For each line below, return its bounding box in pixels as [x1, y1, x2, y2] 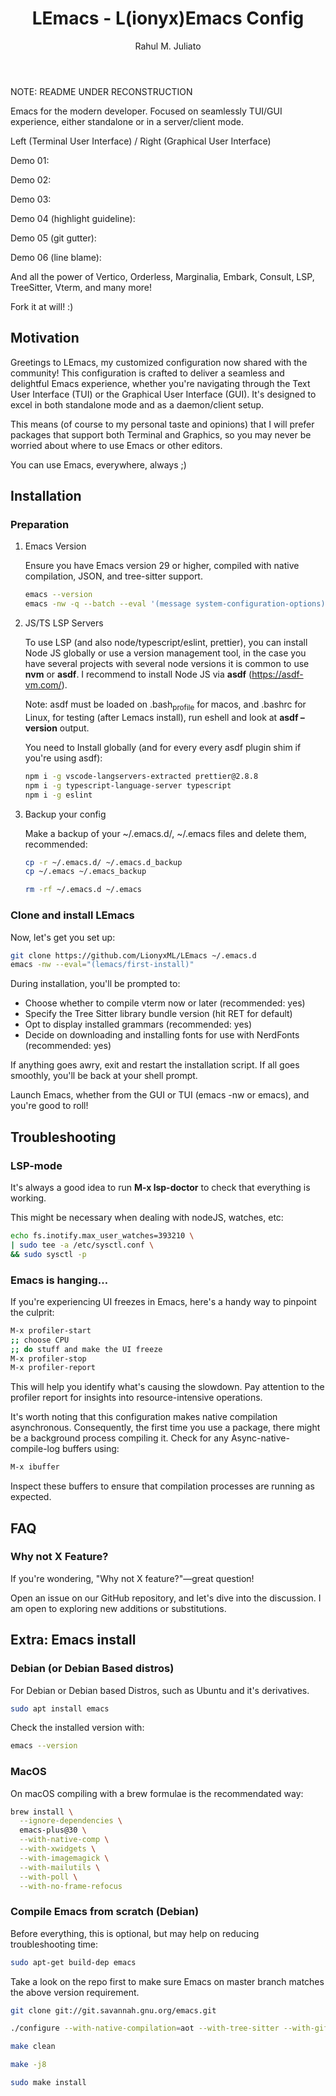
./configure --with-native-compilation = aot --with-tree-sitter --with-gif [10, 2023, 329, 2034]
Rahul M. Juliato [134, 40, 202, 52]
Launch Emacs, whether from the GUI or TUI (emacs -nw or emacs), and [10, 1089, 310, 1101]
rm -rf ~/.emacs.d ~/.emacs [24, 885, 142, 895]
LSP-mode [10, 1158, 63, 1172]
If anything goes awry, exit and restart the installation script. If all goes [10, 1059, 300, 1071]
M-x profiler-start [10, 1325, 92, 1336]
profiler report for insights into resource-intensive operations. [10, 1392, 263, 1404]
